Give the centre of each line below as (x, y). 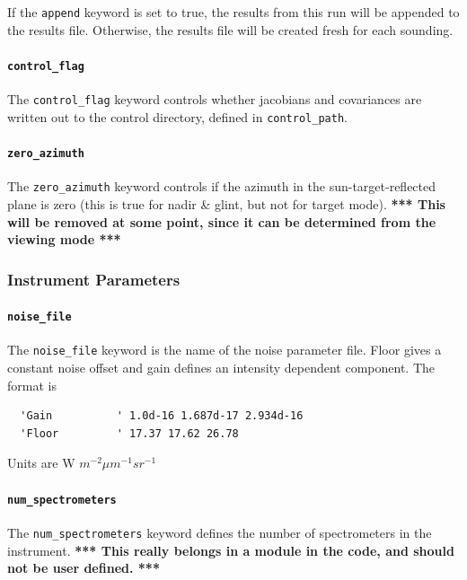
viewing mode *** (64, 239)
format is (32, 385)
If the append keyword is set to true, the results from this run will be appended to (233, 12)
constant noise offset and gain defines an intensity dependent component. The (221, 368)
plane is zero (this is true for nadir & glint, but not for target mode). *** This (226, 203)
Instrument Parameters (94, 279)
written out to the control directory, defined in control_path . (177, 116)
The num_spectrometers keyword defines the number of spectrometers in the (220, 532)
